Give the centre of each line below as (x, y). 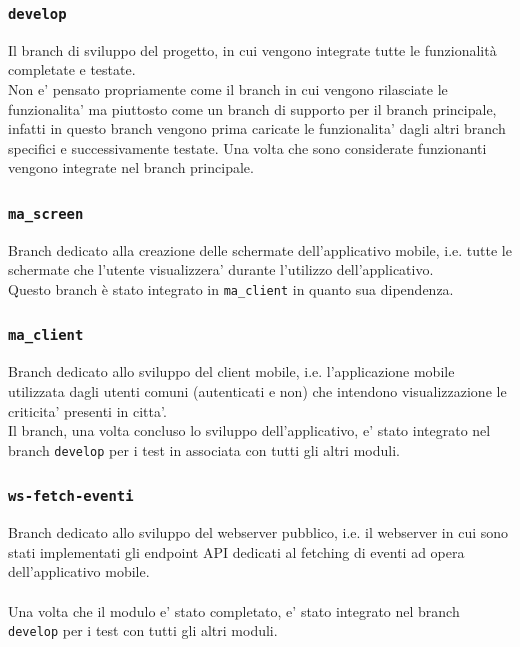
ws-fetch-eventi (71, 496)
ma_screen (46, 213)
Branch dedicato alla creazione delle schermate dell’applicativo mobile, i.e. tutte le (260, 249)
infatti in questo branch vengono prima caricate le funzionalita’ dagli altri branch (257, 128)
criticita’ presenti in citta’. (87, 410)
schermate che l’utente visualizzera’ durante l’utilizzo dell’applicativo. (221, 269)
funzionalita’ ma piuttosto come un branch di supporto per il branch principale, (252, 108)
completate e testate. (72, 69)
